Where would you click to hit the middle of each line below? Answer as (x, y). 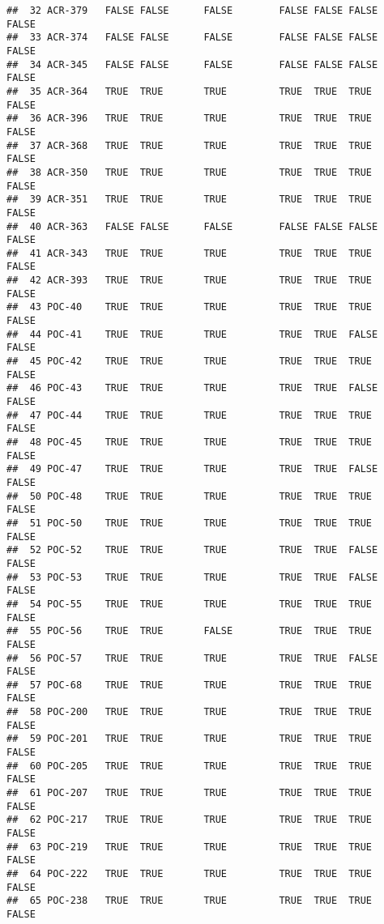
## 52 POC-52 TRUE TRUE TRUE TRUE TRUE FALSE (192, 550)
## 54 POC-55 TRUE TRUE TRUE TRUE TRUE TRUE (190, 604)
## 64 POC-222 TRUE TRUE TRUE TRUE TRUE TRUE (190, 874)
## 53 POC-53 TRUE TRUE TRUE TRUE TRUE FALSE (192, 577)
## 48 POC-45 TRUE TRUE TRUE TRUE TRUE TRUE (190, 442)
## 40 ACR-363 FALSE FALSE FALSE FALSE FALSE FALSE (192, 226)
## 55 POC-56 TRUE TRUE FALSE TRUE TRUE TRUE (190, 631)
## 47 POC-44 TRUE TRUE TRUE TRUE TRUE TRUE (190, 415)
